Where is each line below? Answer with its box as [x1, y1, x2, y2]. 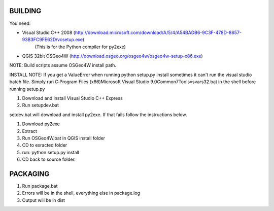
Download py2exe [22, 121, 60, 127]
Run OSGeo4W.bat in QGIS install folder [22, 135, 106, 141]
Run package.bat [22, 183, 58, 189]
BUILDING [9, 7, 42, 15]
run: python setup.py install [22, 149, 80, 155]
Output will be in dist [22, 197, 65, 203]
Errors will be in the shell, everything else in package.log [22, 190, 141, 196]
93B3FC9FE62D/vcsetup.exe [22, 37, 83, 43]
